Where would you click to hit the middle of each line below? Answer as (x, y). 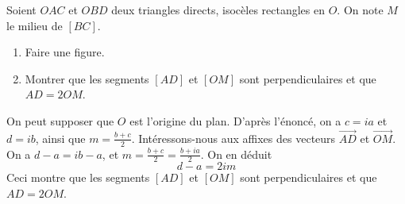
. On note (360, 10)
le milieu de (35, 25)
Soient (21, 10)
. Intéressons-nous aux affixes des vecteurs (233, 138)
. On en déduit (236, 154)
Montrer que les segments (87, 78)
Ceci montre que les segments (78, 177)
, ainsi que (60, 138)
